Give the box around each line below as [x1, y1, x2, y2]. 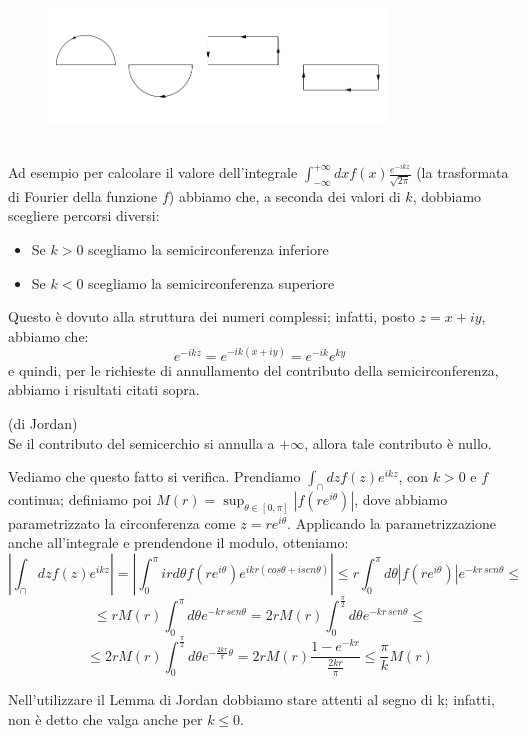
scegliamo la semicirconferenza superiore [88, 272, 335, 293]
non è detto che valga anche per [8, 708, 203, 729]
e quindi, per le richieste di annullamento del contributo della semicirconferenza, [8, 359, 499, 380]
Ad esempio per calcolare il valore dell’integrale [8, 162, 298, 183]
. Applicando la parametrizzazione [287, 512, 497, 533]
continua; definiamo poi [8, 489, 152, 510]
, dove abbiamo [354, 489, 448, 510]
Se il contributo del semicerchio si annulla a [8, 432, 275, 453]
